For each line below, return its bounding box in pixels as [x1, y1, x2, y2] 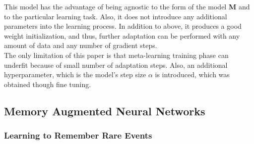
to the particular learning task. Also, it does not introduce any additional [4, 11, 227, 21]
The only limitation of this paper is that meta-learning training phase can [4, 49, 229, 60]
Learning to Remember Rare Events [4, 129, 152, 142]
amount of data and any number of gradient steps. [4, 40, 157, 50]
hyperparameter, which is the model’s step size [4, 69, 146, 80]
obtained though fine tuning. [4, 79, 91, 89]
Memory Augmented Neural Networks [4, 103, 205, 118]
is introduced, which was [155, 69, 230, 80]
